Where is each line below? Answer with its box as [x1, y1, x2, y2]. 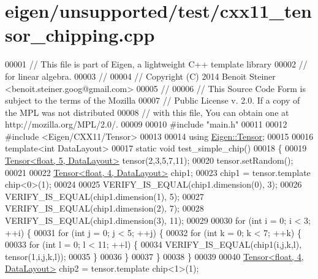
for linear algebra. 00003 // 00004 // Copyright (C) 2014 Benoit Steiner [5, 69, 276, 82]
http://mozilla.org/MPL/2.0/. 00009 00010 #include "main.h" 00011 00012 [5, 118, 287, 131]
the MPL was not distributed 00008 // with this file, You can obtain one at [5, 105, 289, 118]
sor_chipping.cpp [5, 22, 155, 47]
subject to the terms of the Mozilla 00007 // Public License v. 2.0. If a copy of [5, 94, 300, 107]
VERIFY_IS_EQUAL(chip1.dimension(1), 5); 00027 [5, 189, 204, 202]
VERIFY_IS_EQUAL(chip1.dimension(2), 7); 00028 [5, 202, 204, 215]
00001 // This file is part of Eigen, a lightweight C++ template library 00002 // [5, 58, 308, 71]
